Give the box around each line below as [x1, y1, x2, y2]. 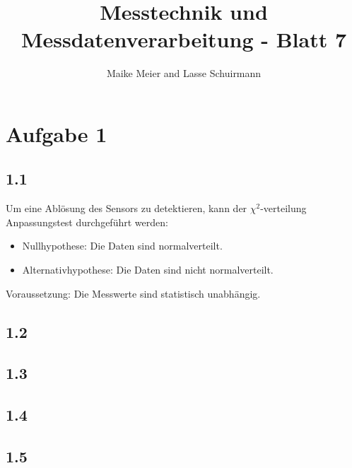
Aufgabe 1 [6, 119, 107, 148]
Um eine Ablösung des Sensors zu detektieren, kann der [6, 201, 247, 216]
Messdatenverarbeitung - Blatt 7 [20, 25, 346, 54]
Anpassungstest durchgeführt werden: [6, 214, 168, 229]
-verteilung [260, 201, 307, 216]
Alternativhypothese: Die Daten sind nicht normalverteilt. [22, 262, 274, 277]
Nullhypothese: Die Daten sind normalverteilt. [22, 238, 223, 253]
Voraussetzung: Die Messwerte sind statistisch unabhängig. [6, 286, 261, 300]
